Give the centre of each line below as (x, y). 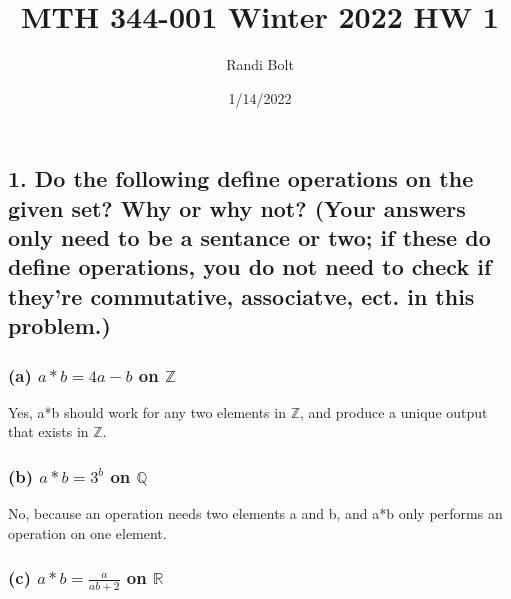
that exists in (48, 431)
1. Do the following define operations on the (241, 178)
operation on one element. (87, 532)
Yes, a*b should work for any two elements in (147, 411)
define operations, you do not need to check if (250, 266)
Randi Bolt (260, 64)
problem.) (59, 325)
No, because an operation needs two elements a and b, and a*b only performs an (255, 513)
